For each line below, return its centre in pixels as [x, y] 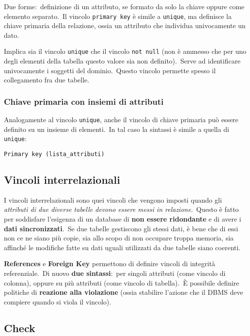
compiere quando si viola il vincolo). [58, 301]
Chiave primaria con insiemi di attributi [84, 101]
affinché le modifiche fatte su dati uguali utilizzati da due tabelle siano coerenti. [122, 247]
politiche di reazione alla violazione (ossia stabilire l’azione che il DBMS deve [124, 292]
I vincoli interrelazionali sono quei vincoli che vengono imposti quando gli [113, 200]
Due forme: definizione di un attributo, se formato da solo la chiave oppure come [124, 6]
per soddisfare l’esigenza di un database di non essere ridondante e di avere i [123, 219]
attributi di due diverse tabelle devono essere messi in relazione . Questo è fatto [121, 209]
